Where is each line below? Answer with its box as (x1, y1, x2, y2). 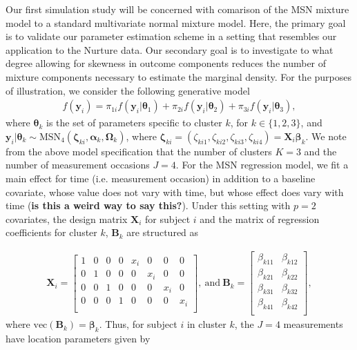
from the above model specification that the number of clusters (6, 144, 272, 158)
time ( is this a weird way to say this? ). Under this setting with (6, 198, 291, 213)
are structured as (126, 225, 199, 240)
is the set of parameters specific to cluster (46, 115, 222, 130)
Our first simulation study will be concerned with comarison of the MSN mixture (6, 2, 349, 16)
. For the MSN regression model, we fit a (175, 157, 349, 172)
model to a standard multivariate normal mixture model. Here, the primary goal (6, 15, 346, 30)
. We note (305, 128, 347, 143)
